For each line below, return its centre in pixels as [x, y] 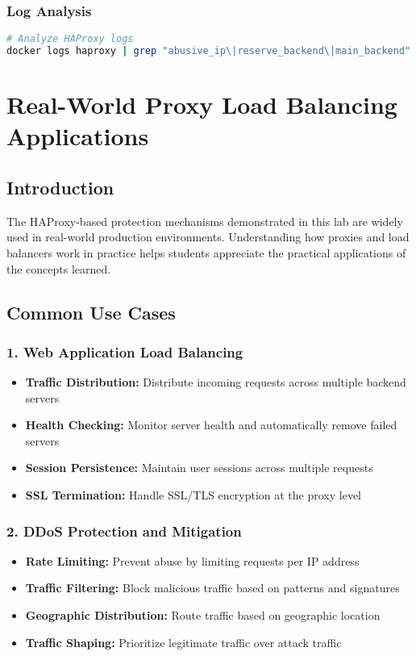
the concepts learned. [59, 268]
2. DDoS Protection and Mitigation [124, 531]
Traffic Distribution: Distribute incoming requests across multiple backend [216, 382]
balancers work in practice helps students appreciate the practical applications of [206, 252]
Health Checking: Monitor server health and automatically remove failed [211, 425]
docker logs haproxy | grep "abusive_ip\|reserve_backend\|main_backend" [209, 51]
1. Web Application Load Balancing [125, 351]
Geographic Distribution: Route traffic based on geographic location [203, 615]
